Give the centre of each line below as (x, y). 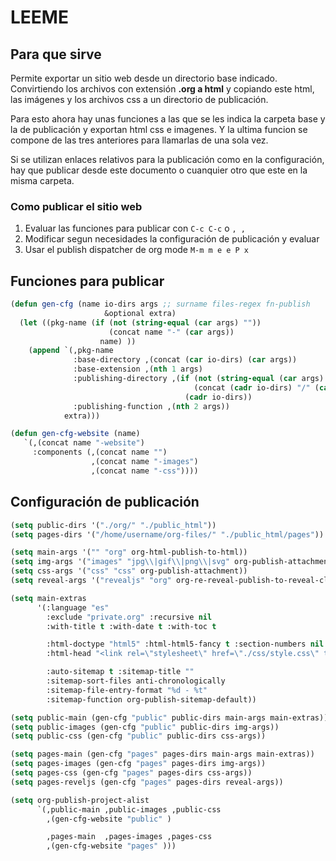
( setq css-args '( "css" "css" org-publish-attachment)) (129, 571)
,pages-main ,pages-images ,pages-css (129, 837)
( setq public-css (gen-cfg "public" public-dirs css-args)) (138, 736)
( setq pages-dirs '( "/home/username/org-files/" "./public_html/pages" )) (167, 534)
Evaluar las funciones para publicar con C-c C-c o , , (135, 228)
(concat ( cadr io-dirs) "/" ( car (263, 387)
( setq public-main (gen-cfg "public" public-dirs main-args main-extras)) (169, 717)
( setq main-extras (48, 598)
